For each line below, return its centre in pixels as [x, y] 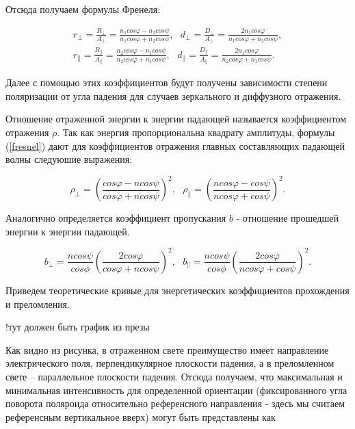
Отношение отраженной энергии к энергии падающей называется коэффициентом [176, 119]
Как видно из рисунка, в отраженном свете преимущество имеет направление [167, 349]
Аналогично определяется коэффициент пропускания [116, 218]
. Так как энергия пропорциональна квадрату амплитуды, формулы [196, 132]
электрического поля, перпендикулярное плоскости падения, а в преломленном [170, 363]
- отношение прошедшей [287, 218]
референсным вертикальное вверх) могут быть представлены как [141, 416]
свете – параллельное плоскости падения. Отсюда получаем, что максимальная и [174, 376]
